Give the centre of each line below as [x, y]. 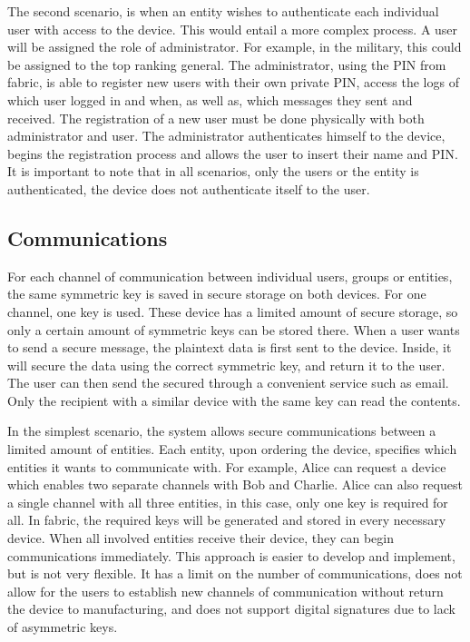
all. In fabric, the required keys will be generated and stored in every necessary [227, 520]
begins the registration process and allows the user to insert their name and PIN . [233, 153]
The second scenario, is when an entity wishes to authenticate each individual [223, 11]
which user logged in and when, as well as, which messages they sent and [210, 99]
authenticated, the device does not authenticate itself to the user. [189, 188]
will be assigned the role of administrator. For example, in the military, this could [235, 47]
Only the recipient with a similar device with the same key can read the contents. [234, 400]
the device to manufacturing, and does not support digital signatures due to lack [231, 609]
